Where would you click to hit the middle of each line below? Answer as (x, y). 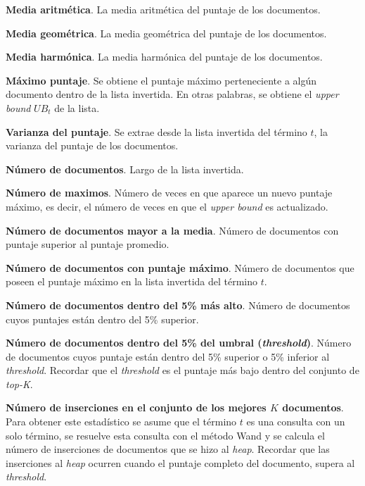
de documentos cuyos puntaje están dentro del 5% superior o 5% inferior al (168, 356)
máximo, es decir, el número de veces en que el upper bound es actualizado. (167, 206)
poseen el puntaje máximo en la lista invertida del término (132, 281)
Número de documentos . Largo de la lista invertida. (125, 169)
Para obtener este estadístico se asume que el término (121, 422)
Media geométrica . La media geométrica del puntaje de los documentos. (166, 33)
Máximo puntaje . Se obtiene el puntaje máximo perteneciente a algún (161, 80)
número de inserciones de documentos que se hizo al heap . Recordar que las (168, 449)
